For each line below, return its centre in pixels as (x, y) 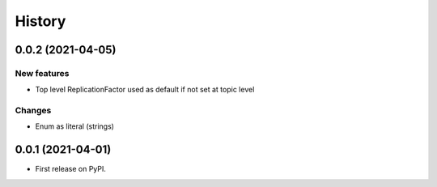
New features (42, 73)
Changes (33, 111)
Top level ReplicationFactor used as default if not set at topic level (145, 90)
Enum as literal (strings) (75, 126)
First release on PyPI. (71, 169)
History (40, 21)
